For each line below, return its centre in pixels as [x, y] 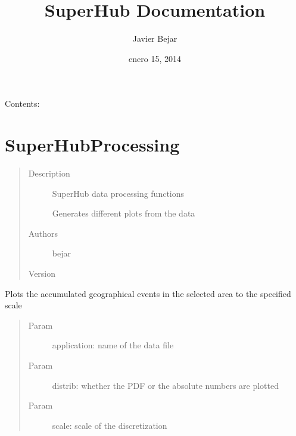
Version [42, 273]
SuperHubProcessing [92, 145]
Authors [43, 233]
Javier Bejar [155, 38]
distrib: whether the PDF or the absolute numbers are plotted [165, 385]
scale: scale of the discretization [110, 425]
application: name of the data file [113, 345]
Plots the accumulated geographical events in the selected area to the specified [148, 293]
